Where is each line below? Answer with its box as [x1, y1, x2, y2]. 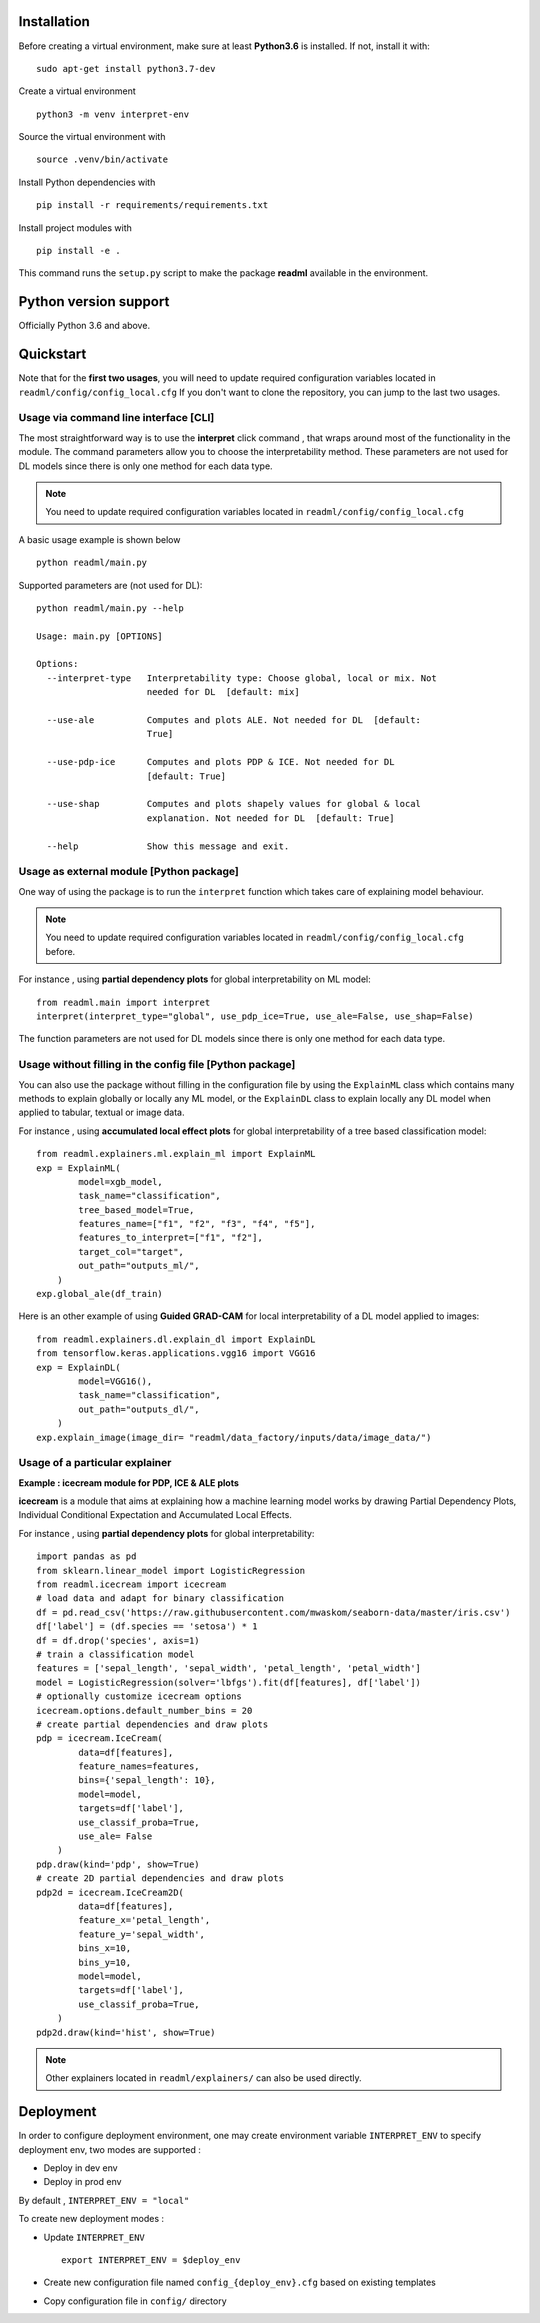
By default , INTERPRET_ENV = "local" [18, 2194, 190, 2206]
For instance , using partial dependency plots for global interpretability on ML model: [18, 973, 371, 985]
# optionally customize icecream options [36, 1691, 242, 1702]
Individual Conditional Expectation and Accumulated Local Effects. [18, 1509, 292, 1521]
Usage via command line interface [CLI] [18, 411, 215, 425]
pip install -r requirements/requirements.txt [36, 200, 269, 211]
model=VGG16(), [78, 1375, 153, 1387]
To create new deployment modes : [18, 2213, 165, 2225]
